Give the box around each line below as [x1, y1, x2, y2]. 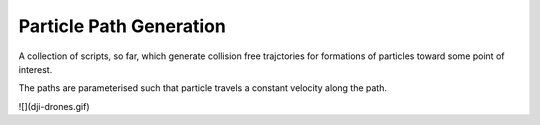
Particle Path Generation [18, 15, 227, 37]
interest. [18, 63, 53, 75]
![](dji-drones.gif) [18, 100, 90, 112]
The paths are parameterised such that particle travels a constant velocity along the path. [18, 82, 387, 94]
